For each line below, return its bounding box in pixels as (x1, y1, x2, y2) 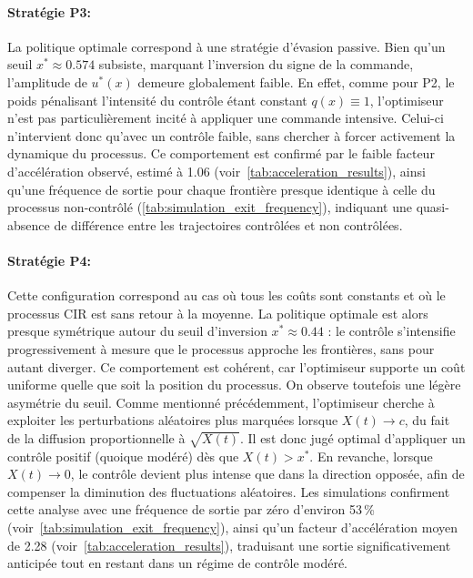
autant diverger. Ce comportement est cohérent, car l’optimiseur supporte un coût (7, 357, 466, 376)
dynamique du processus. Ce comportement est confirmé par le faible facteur (7, 144, 435, 163)
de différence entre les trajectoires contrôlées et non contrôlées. (54, 215, 403, 234)
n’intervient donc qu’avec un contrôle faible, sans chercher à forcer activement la (7, 126, 456, 145)
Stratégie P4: (7, 250, 92, 269)
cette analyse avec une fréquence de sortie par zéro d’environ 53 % (7, 500, 375, 519)
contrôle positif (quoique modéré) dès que (7, 446, 239, 465)
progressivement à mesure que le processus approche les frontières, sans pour (7, 339, 435, 358)
